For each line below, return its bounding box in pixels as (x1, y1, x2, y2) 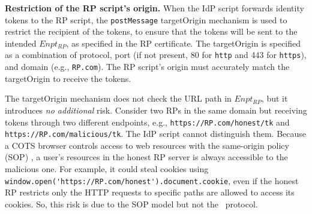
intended (5, 36, 37, 49)
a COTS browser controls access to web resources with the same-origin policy (5, 139, 289, 151)
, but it (261, 92, 288, 105)
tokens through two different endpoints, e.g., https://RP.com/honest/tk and (5, 115, 290, 128)
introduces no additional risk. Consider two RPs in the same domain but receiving (5, 103, 307, 116)
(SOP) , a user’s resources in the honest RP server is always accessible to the (5, 151, 288, 163)
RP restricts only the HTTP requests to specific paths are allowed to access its (5, 186, 295, 198)
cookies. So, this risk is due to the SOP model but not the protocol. (5, 197, 258, 210)
